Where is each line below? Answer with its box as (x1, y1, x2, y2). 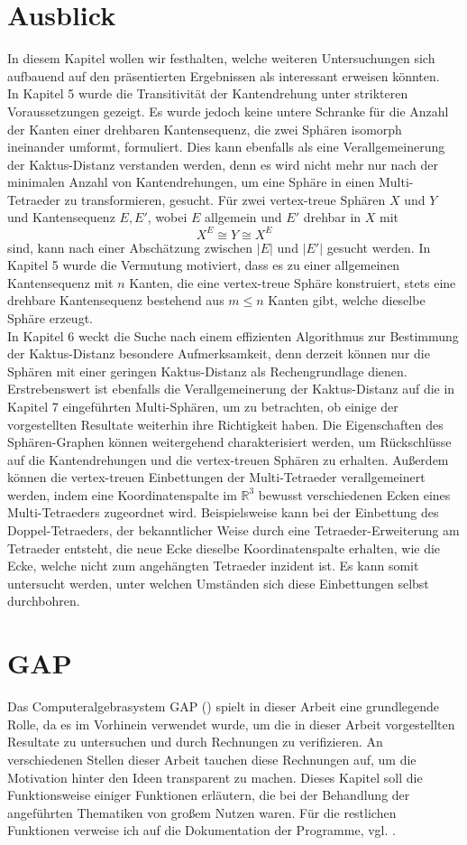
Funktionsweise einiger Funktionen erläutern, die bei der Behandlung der (7, 785, 410, 804)
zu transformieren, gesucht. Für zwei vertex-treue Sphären (64, 190, 386, 209)
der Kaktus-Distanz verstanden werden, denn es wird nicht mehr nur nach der (7, 154, 438, 173)
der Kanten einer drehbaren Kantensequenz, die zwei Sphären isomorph (7, 119, 402, 138)
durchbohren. (7, 591, 80, 610)
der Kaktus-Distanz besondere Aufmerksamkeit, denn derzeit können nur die (7, 344, 430, 363)
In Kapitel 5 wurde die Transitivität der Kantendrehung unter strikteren (7, 84, 408, 103)
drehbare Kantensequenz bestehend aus (7, 291, 224, 310)
